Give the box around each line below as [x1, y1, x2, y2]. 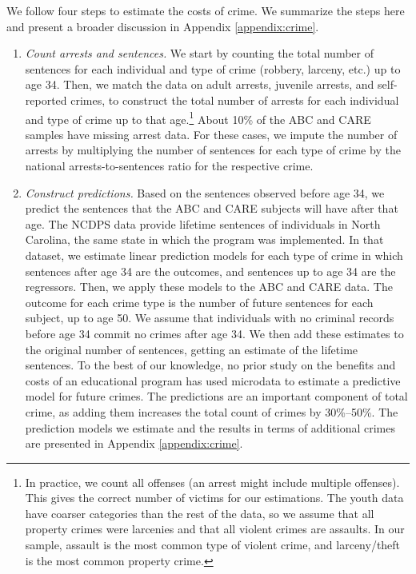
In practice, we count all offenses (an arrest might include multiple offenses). [25, 473, 400, 490]
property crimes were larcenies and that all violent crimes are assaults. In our [25, 520, 405, 537]
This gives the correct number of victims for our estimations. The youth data [25, 489, 404, 506]
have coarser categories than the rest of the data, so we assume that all [25, 504, 374, 521]
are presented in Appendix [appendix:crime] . [25, 435, 243, 452]
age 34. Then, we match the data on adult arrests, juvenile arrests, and [25, 76, 374, 93]
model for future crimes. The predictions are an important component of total [25, 388, 408, 405]
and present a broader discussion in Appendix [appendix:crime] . [6, 18, 319, 34]
